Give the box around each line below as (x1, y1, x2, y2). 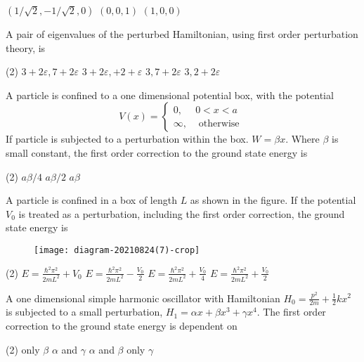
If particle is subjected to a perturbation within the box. (6, 131, 249, 146)
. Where (285, 131, 320, 146)
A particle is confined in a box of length (6, 193, 177, 207)
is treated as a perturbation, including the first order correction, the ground (18, 206, 345, 221)
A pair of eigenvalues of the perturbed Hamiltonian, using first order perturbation (6, 27, 358, 41)
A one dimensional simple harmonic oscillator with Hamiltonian (6, 290, 280, 305)
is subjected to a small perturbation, (6, 304, 163, 319)
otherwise (198, 118, 240, 129)
